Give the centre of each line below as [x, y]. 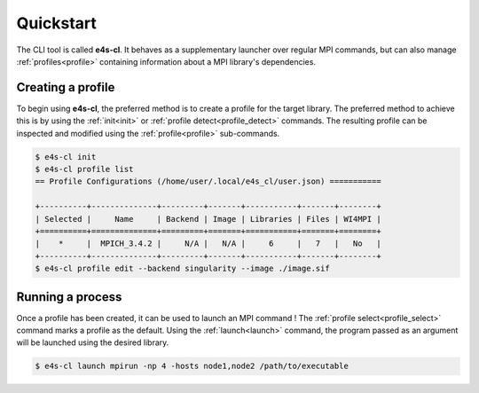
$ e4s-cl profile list [84, 169]
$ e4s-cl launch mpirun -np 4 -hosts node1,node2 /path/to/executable [192, 366]
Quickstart [57, 23]
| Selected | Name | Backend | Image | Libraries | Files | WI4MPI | [208, 219]
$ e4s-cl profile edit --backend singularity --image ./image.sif [182, 269]
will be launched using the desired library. [93, 342]
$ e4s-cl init [66, 157]
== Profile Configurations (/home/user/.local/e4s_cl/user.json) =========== [208, 181]
